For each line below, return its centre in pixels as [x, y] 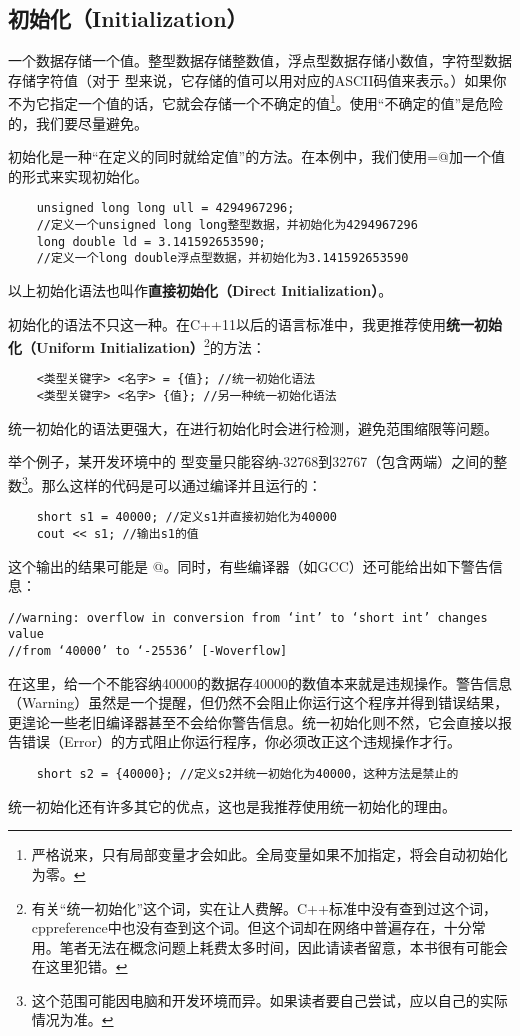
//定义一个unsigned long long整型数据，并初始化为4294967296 [227, 225]
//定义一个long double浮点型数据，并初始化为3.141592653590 [222, 258]
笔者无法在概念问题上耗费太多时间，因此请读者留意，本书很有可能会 [283, 946]
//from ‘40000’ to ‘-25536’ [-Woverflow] [148, 651]
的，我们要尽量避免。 [78, 122]
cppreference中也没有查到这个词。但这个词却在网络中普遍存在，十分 [251, 927]
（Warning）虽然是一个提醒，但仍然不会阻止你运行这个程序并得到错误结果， [258, 702]
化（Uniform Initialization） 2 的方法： [137, 345]
